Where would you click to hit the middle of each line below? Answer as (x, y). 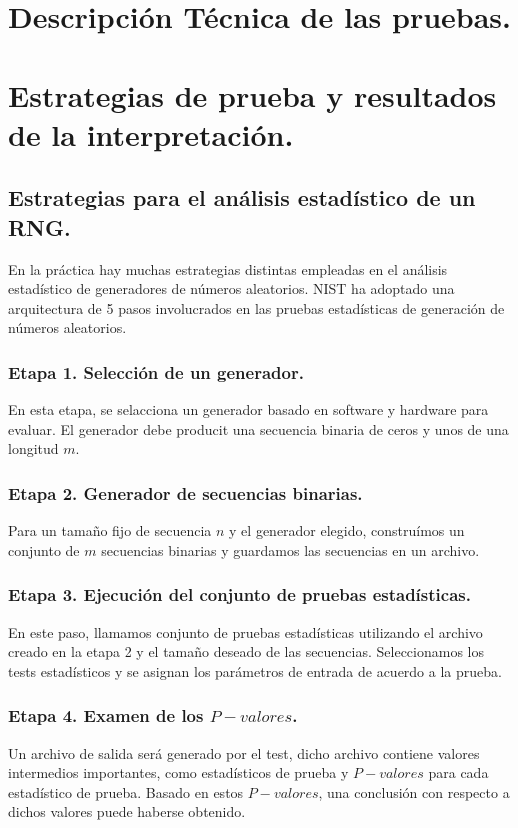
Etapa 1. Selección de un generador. (156, 371)
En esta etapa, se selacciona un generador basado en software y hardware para (248, 409)
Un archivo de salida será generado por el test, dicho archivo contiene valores (244, 752)
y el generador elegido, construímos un (347, 530)
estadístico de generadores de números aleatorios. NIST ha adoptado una (231, 288)
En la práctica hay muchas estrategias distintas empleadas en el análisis (228, 268)
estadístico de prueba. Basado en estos (126, 791)
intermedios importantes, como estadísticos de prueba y (178, 772)
